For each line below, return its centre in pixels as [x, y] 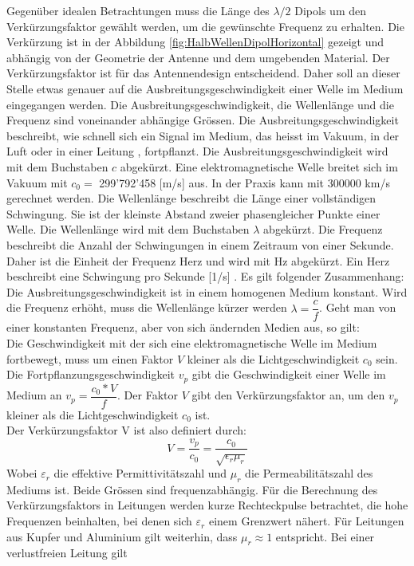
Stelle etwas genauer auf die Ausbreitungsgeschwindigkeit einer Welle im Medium [205, 88]
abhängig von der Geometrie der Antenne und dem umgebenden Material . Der [198, 57]
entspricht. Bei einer [325, 536]
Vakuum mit [37, 182]
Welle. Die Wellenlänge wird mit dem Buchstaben [128, 229]
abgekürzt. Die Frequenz [323, 229]
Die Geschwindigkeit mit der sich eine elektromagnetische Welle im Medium [192, 342]
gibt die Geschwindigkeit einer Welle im [289, 374]
